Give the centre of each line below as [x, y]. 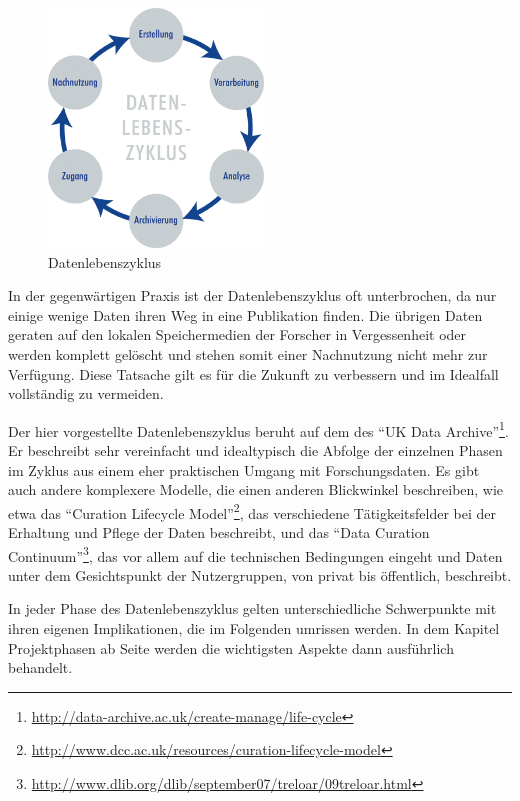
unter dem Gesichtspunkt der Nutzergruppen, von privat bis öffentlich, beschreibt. [260, 574]
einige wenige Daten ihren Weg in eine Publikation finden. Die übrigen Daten [245, 314]
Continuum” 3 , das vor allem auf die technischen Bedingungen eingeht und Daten [255, 554]
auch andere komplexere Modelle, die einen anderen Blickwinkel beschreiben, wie [256, 489]
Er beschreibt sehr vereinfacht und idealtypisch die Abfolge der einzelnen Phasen [255, 450]
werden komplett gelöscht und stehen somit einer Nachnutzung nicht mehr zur [248, 353]
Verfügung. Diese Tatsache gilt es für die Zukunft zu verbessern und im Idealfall [253, 373]
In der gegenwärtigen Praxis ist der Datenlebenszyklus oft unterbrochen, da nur [252, 295]
